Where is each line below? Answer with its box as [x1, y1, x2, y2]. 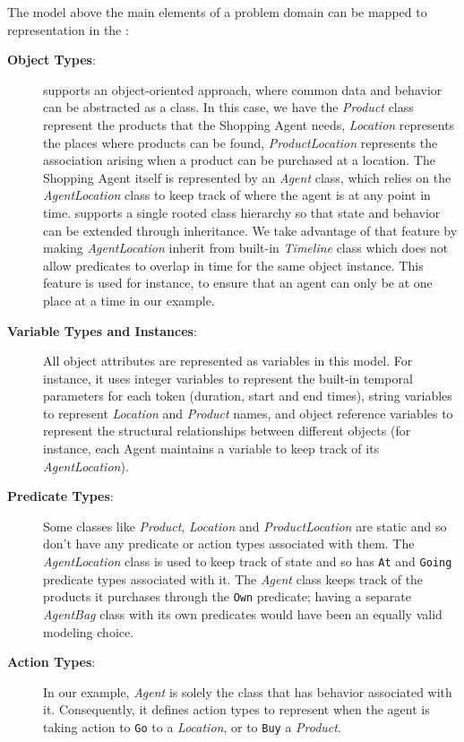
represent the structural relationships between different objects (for [43, 421, 411, 440]
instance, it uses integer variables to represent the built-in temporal [43, 368, 413, 387]
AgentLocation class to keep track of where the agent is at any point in [43, 185, 431, 204]
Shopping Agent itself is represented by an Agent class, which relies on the [43, 168, 451, 186]
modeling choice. [43, 622, 134, 641]
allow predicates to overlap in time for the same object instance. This [43, 255, 424, 274]
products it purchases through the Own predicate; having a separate [43, 587, 411, 606]
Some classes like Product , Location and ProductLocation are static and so [43, 516, 447, 535]
